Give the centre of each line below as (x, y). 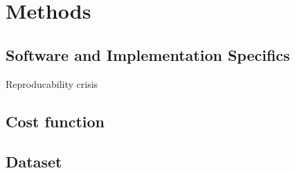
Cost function (55, 121)
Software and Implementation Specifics (148, 54)
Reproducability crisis (52, 83)
